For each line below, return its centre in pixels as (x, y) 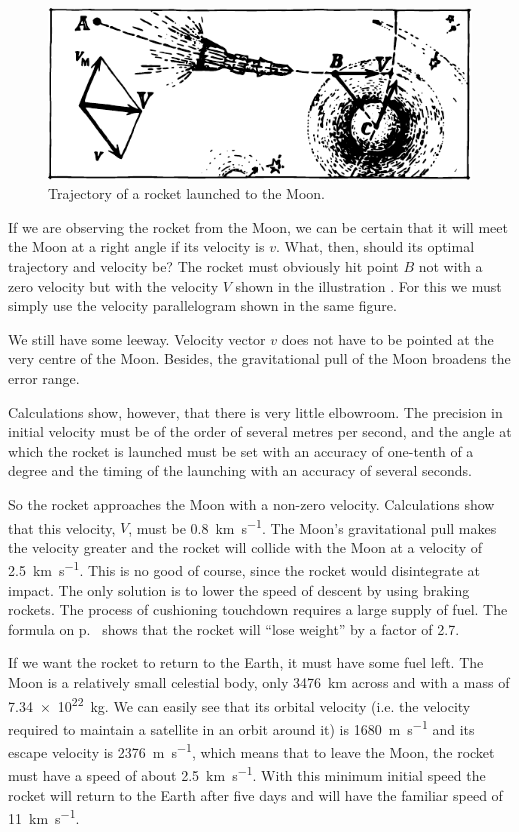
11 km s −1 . (44, 816)
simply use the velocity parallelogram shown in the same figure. (202, 305)
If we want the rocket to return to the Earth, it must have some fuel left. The (246, 662)
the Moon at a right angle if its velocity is (136, 246)
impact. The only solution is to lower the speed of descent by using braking (239, 589)
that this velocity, (62, 527)
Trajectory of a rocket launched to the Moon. (187, 193)
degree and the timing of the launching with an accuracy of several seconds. (240, 470)
